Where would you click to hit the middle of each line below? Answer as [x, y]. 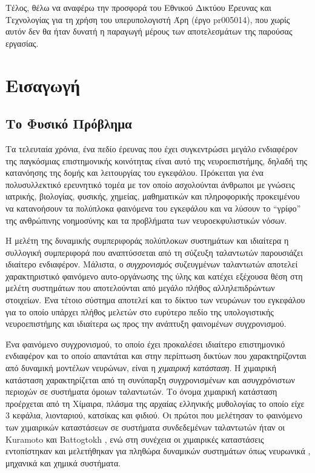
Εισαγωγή [43, 85]
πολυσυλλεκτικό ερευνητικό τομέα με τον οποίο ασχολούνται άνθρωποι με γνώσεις [150, 184]
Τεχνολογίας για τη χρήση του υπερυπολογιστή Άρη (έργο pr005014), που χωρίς [148, 19]
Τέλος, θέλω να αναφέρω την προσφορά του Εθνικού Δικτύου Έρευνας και [138, 7]
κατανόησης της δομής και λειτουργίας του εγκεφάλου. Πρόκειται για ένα [134, 173]
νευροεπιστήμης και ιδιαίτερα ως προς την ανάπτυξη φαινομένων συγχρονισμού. [146, 324]
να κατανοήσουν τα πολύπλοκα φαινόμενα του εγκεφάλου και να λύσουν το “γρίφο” [153, 208]
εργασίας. [22, 43]
